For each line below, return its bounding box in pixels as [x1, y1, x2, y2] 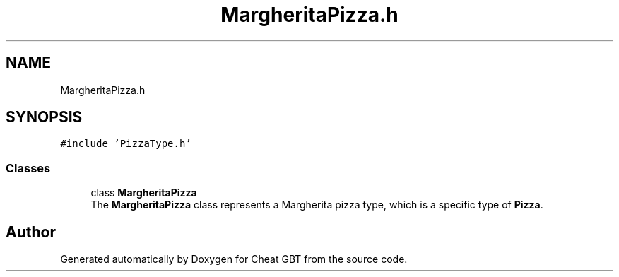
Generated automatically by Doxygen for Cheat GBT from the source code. [60, 253, 408, 266]
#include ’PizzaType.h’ [60, 138, 191, 150]
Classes [6, 160, 51, 175]
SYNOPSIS [6, 108, 83, 126]
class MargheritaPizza [90, 187, 197, 199]
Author [6, 223, 56, 241]
